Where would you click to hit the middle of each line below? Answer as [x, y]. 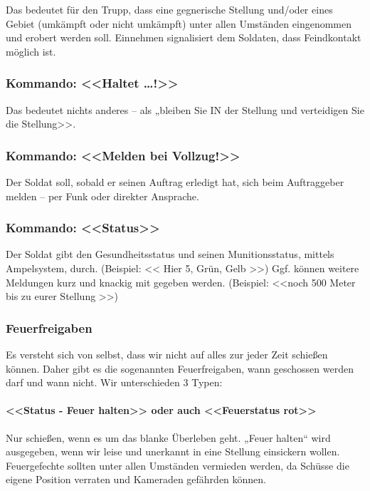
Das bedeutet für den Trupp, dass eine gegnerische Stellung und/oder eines [169, 9]
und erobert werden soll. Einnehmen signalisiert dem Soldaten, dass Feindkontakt [184, 37]
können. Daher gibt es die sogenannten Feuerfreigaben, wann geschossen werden [180, 368]
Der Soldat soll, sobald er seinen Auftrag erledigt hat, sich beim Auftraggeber [175, 182]
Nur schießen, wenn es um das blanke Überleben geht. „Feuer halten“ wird [168, 437]
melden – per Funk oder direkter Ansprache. [102, 196]
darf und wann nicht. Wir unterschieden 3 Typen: [114, 382]
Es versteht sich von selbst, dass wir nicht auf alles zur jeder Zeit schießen [167, 354]
